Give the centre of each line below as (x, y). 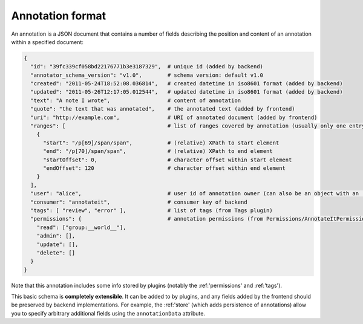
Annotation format (59, 16)
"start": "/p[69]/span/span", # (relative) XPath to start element (161, 143)
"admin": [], (56, 236)
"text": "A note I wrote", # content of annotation (136, 100)
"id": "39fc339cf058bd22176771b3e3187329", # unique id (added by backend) (147, 67)
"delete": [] (56, 253)
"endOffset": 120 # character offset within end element (164, 168)
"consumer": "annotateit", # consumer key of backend (139, 202)
